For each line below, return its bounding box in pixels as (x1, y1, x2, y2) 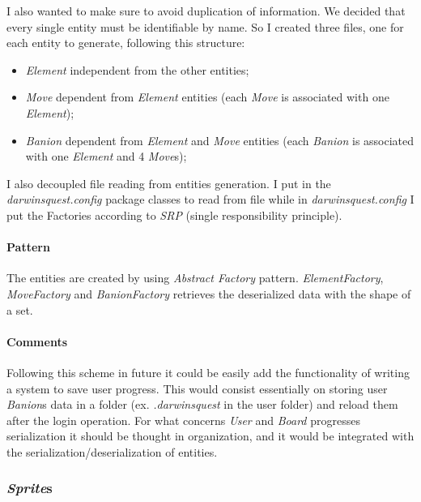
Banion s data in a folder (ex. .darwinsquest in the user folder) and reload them (6, 396, 398, 413)
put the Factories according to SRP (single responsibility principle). (6, 206, 342, 223)
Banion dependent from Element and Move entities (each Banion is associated (25, 131, 415, 148)
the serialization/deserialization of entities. (6, 443, 218, 460)
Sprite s (6, 478, 53, 498)
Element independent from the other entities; (25, 61, 249, 78)
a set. (6, 301, 33, 318)
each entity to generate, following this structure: (6, 34, 245, 51)
